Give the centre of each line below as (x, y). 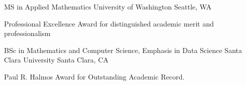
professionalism (27, 33)
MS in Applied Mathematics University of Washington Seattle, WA (108, 6)
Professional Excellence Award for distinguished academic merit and (109, 23)
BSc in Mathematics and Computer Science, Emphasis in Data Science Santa (123, 50)
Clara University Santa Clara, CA (56, 60)
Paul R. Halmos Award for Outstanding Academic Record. (94, 76)
